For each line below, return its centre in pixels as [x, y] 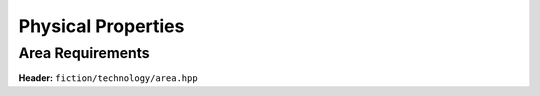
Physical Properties [101, 26]
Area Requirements [84, 53]
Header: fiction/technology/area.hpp [108, 78]
